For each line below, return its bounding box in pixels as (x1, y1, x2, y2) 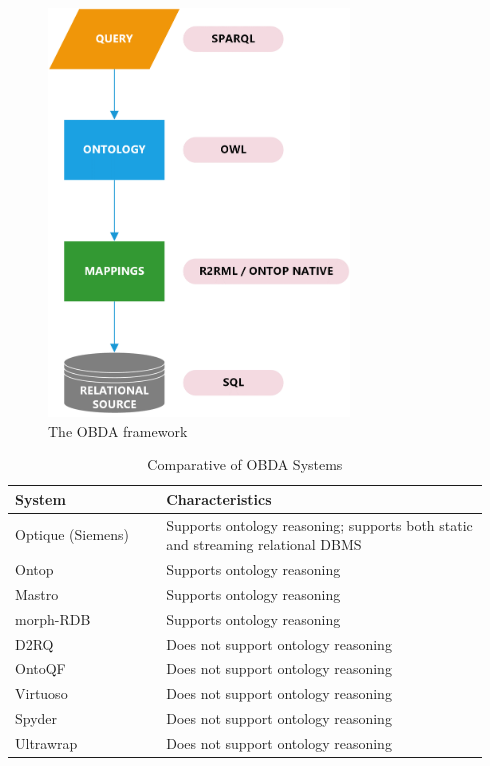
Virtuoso (15, 683, 68, 704)
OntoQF (15, 658, 66, 679)
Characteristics (166, 488, 272, 509)
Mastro (15, 583, 59, 604)
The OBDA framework (48, 420, 188, 441)
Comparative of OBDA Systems (147, 454, 343, 475)
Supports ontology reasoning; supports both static (166, 514, 473, 535)
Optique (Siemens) (15, 524, 130, 545)
